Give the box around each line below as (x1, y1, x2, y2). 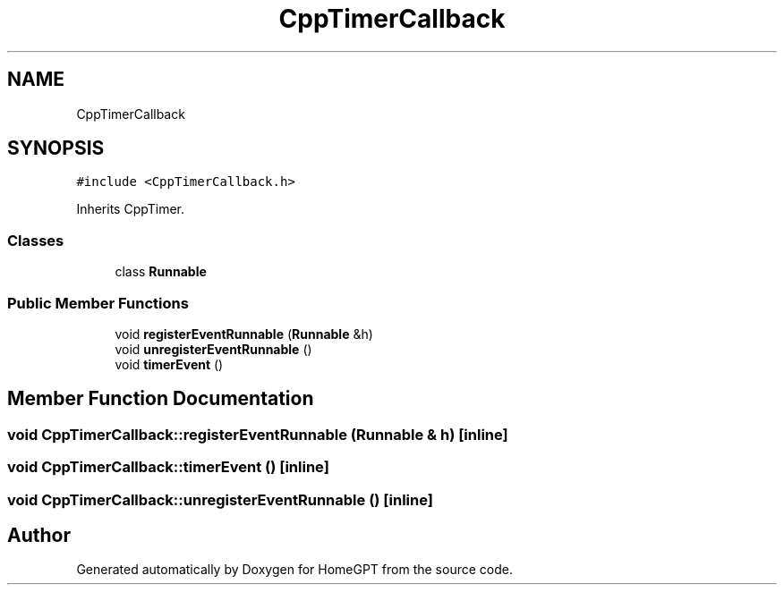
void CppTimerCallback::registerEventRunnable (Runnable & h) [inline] (7, 425, 508, 444)
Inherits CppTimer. (76, 201, 184, 217)
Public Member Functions (7, 293, 189, 312)
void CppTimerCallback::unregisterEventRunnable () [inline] (7, 490, 433, 509)
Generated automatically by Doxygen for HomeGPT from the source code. (76, 562, 513, 578)
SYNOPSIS (7, 137, 105, 160)
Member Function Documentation (7, 387, 314, 410)
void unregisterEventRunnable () (115, 341, 312, 357)
